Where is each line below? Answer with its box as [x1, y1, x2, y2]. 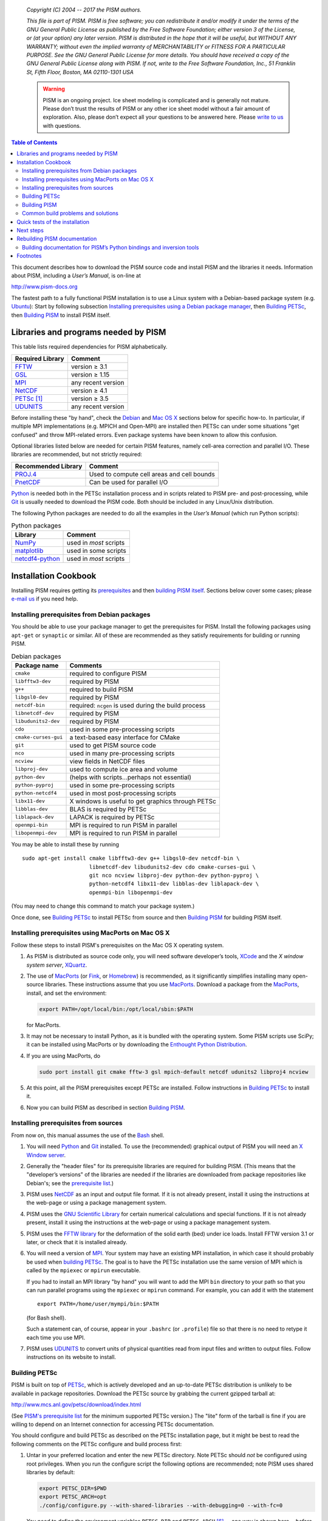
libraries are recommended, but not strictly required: [11, 451, 143, 458]
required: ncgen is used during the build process [69, 701, 206, 709]
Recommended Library [15, 462, 83, 470]
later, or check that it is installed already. [26, 1239, 128, 1246]
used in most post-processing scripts [69, 788, 176, 797]
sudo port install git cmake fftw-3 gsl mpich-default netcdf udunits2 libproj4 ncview [39, 1068, 309, 1075]
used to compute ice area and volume [69, 765, 178, 773]
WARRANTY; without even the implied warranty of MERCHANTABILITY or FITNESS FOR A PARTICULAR [26, 43, 285, 50]
